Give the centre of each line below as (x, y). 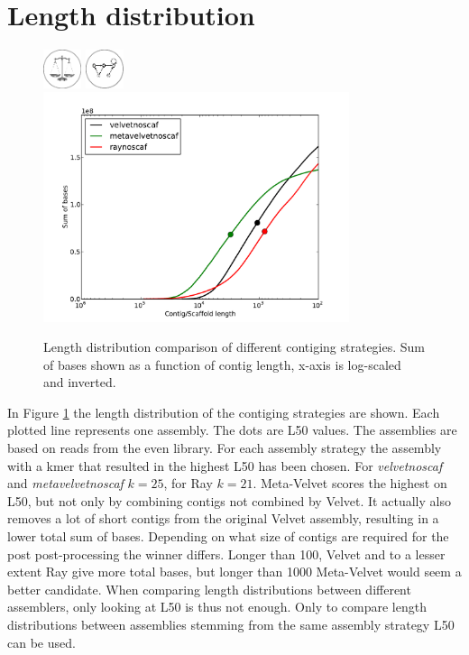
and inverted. (80, 382)
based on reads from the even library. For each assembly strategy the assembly (225, 448)
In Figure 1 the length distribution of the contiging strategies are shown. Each (224, 412)
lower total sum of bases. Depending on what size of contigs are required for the (228, 536)
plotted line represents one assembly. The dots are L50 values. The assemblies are (232, 430)
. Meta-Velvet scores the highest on (350, 483)
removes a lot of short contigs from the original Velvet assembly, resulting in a (223, 518)
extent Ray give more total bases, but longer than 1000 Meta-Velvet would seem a (234, 572)
